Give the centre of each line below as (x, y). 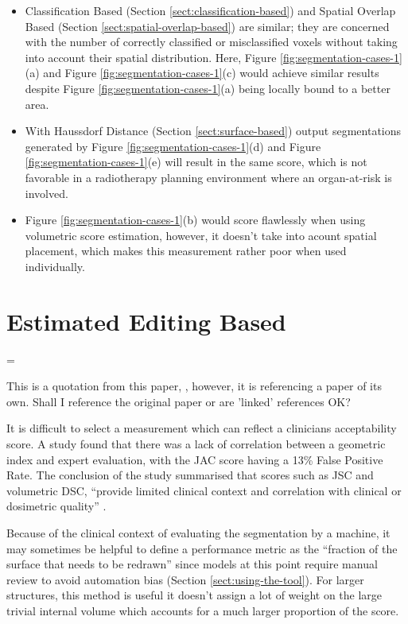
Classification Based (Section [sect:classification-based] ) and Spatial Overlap (210, 10)
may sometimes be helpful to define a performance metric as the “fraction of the (202, 548)
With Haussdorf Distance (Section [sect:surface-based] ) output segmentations (213, 131)
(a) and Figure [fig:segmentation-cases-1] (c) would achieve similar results (202, 73)
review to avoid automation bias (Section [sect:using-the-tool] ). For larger (185, 579)
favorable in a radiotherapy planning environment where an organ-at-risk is (208, 177)
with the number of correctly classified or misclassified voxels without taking (211, 42)
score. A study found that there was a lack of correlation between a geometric (196, 444)
